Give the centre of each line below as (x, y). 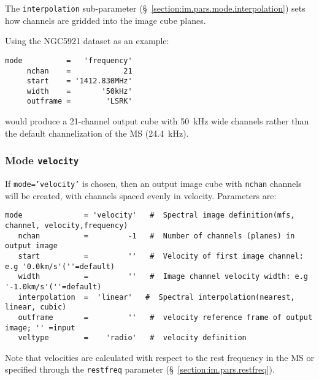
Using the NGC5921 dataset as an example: (87, 41)
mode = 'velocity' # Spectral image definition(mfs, (150, 215)
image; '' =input (40, 328)
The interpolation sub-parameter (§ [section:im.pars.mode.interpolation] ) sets (155, 8)
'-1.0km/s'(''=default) (53, 287)
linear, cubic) (36, 307)
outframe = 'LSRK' (79, 101)
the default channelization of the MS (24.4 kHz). (97, 133)
